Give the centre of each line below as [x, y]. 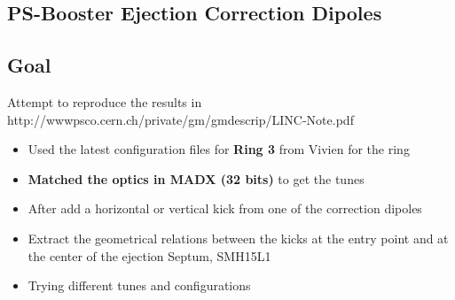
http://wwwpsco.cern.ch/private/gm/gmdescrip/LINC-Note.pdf [180, 119]
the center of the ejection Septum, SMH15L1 [149, 255]
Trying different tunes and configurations [139, 285]
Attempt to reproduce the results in [105, 101]
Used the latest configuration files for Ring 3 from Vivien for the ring [219, 149]
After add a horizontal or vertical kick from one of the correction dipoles [225, 208]
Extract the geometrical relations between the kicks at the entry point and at [238, 238]
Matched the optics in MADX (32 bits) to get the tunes [196, 178]
